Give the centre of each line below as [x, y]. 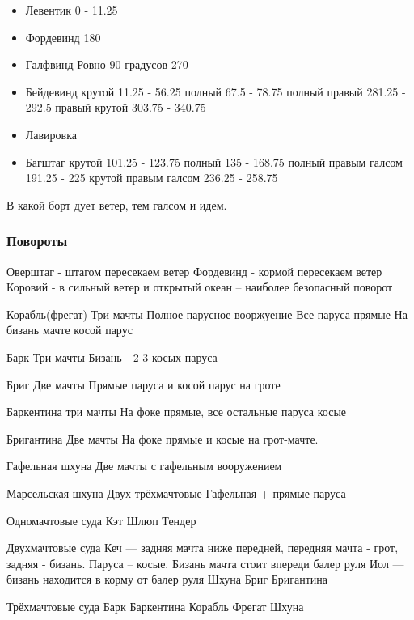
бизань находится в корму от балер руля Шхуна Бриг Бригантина [167, 579]
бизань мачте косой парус [70, 330]
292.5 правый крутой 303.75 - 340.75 [116, 107]
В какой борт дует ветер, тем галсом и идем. [117, 204]
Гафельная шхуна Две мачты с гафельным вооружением [144, 466]
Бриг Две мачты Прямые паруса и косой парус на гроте [144, 384]
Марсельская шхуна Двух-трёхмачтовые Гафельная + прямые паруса [176, 493]
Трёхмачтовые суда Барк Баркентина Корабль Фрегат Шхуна [155, 606]
